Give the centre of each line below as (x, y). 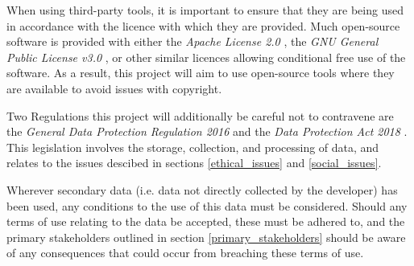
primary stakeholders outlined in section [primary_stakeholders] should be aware (206, 237)
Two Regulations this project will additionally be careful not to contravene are (200, 115)
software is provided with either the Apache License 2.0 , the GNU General (193, 41)
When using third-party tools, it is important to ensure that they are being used (205, 10)
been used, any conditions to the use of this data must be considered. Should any (207, 205)
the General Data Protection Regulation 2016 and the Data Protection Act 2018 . (207, 131)
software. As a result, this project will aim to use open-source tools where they (201, 73)
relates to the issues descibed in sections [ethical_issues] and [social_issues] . (194, 163)
